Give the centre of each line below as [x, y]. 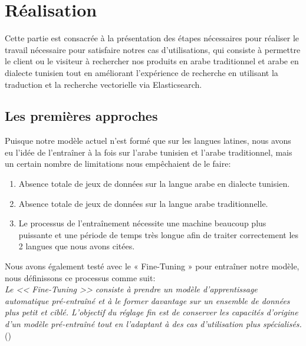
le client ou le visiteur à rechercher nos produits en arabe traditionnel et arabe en [152, 61]
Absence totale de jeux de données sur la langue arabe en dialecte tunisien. [154, 184]
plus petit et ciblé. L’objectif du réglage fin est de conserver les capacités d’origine [152, 312]
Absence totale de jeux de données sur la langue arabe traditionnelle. [143, 203]
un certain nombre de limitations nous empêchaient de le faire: [118, 164]
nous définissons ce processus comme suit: [80, 277]
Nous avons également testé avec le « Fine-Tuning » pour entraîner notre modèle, [152, 266]
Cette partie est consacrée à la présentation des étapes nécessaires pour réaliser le [152, 38]
